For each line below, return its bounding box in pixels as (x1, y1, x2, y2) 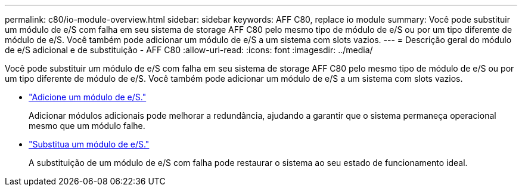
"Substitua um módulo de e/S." (29, 139, 150, 149)
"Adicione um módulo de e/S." (29, 92, 147, 102)
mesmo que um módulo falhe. (29, 121, 145, 131)
